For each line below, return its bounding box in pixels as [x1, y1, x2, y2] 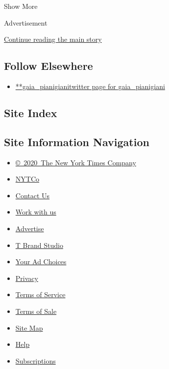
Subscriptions [15, 355, 56, 366]
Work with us [15, 207, 56, 217]
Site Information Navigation [4, 134, 149, 149]
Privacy [15, 273, 38, 283]
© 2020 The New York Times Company [15, 157, 136, 167]
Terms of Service [15, 289, 66, 300]
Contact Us [15, 190, 50, 200]
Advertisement [4, 17, 48, 28]
